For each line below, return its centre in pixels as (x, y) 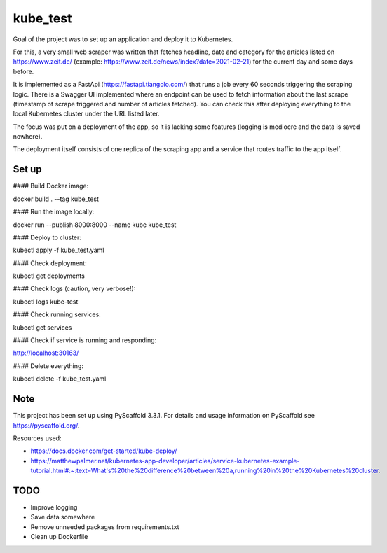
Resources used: (37, 438)
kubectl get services (42, 327)
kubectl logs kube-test (46, 302)
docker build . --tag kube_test (56, 199)
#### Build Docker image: (51, 186)
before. (23, 71)
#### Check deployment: (50, 263)
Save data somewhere (63, 517)
